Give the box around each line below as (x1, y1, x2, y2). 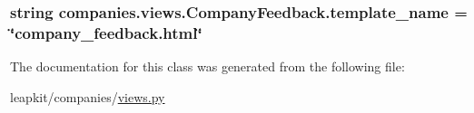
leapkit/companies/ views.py (10, 87, 165, 106)
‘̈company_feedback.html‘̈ (10, 21, 202, 43)
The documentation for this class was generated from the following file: (10, 57, 405, 76)
